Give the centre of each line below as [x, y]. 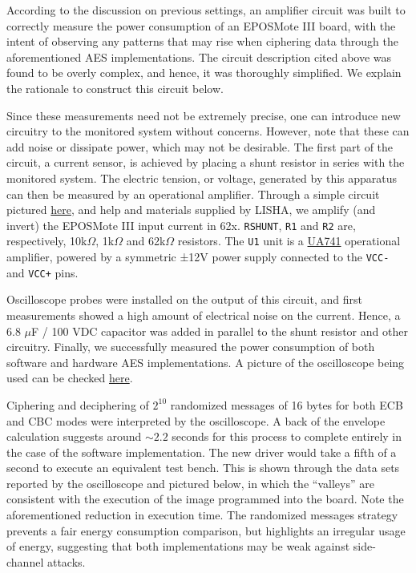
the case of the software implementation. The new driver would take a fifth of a [202, 452]
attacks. [66, 561]
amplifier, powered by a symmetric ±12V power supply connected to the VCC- [198, 257]
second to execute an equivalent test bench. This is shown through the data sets [203, 468]
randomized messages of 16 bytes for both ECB [287, 404]
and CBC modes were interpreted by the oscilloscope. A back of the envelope [196, 420]
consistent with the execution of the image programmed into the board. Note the [205, 499]
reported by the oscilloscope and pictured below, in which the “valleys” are [190, 483]
